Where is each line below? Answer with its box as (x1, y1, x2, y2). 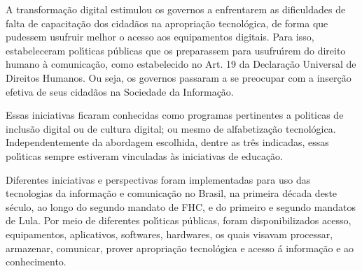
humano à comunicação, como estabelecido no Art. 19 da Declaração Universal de (6, 57, 356, 71)
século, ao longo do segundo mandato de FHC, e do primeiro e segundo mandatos (6, 199, 356, 214)
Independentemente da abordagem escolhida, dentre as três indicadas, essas (6, 135, 329, 149)
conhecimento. (6, 254, 67, 269)
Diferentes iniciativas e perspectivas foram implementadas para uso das (6, 172, 311, 186)
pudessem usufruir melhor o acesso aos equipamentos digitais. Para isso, (6, 29, 314, 44)
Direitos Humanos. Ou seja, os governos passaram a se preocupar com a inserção (6, 70, 351, 85)
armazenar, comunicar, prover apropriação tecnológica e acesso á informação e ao (6, 240, 354, 255)
